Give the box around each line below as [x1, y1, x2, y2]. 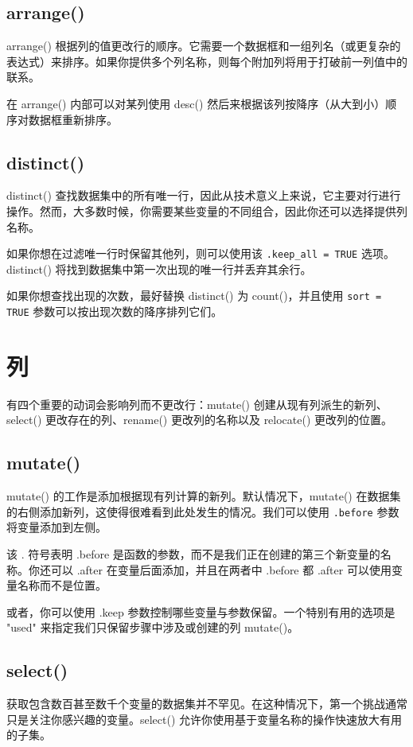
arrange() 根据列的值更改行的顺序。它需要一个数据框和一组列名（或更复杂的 [6, 37, 401, 54]
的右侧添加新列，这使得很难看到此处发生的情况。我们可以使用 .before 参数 [6, 503, 399, 519]
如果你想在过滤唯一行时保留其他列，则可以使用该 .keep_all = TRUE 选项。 [6, 245, 395, 262]
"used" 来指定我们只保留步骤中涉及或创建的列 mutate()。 [6, 619, 299, 636]
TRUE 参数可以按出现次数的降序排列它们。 [6, 303, 223, 320]
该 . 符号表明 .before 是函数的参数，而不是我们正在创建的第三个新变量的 [6, 546, 380, 562]
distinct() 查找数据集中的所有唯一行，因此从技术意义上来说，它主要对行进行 [6, 187, 401, 204]
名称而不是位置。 [17, 577, 107, 593]
